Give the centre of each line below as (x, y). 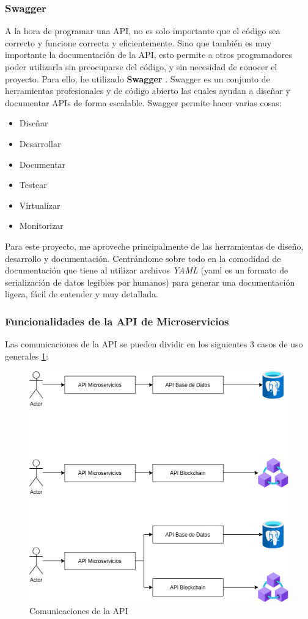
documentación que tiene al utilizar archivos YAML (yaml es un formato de (147, 270)
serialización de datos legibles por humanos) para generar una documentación (150, 282)
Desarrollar (40, 143)
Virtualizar (40, 205)
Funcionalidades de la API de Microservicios (117, 321)
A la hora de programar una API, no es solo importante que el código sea (143, 31)
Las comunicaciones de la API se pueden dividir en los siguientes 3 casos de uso (154, 344)
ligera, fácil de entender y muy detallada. (82, 294)
